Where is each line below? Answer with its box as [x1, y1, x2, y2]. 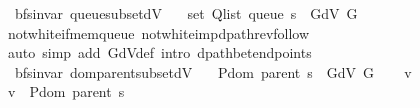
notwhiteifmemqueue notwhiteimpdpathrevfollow [7, 22, 310, 43]
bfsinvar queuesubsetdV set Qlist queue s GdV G [14, 3, 358, 23]
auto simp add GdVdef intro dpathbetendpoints [7, 42, 312, 63]
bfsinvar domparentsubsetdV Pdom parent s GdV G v [14, 61, 412, 82]
